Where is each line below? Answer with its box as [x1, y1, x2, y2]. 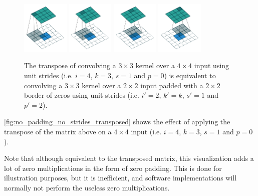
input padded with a [140, 80, 203, 90]
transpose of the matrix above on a [4, 126, 112, 137]
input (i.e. [131, 126, 162, 137]
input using [194, 60, 229, 71]
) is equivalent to [164, 70, 216, 81]
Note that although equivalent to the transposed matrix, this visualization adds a [4, 153, 254, 163]
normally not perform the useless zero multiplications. [4, 182, 170, 192]
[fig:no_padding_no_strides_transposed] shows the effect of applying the [4, 116, 230, 127]
